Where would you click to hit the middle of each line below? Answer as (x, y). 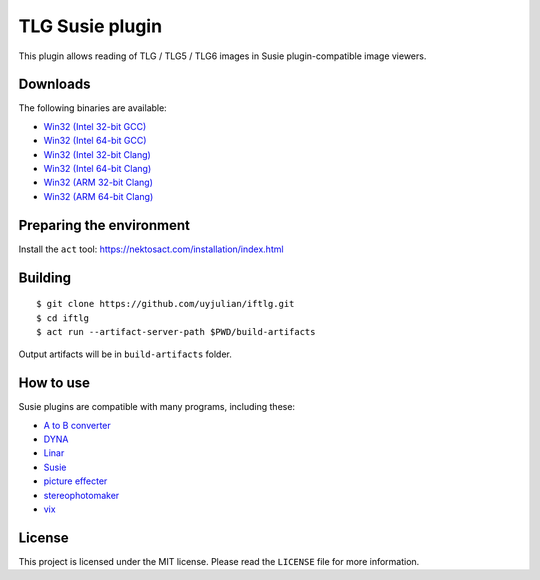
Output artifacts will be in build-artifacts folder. (125, 354)
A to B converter (77, 425)
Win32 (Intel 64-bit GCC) (95, 141)
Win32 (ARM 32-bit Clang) (98, 182)
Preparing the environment (104, 225)
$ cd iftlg (63, 318)
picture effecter (75, 481)
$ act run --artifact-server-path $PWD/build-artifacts (176, 331)
